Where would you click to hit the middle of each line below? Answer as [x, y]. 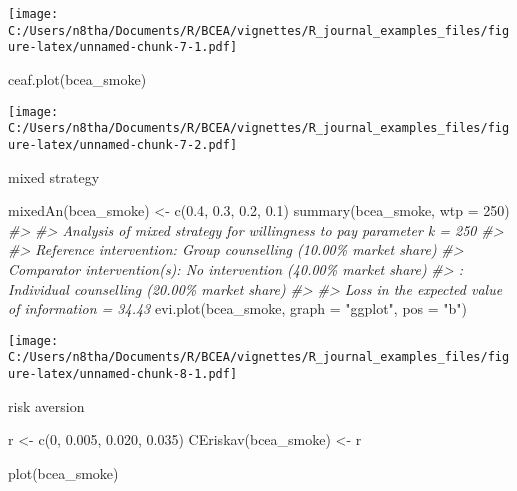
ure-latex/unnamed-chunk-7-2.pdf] [123, 144]
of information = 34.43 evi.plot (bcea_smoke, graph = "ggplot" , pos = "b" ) [238, 308]
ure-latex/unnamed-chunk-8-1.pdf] [123, 374]
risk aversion [46, 405]
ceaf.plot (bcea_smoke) [77, 78]
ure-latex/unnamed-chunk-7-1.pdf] [123, 47]
